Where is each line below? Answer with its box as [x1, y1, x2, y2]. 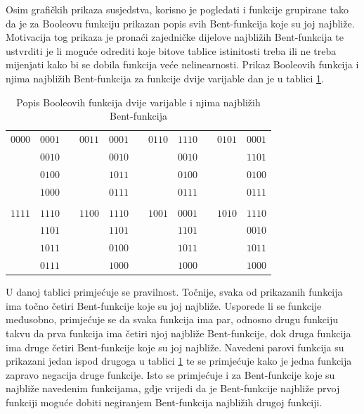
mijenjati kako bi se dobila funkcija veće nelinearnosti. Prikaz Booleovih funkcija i [6, 57, 359, 72]
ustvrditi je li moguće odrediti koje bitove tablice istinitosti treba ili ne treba [6, 43, 337, 58]
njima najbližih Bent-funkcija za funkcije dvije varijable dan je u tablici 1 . [6, 70, 324, 85]
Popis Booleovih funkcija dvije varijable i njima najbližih [16, 94, 261, 109]
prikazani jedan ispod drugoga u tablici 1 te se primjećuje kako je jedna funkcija [6, 353, 352, 368]
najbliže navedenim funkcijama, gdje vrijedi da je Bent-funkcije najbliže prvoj [6, 381, 340, 396]
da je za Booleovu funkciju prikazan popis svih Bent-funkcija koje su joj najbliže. [6, 15, 355, 30]
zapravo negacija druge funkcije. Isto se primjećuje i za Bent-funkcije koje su [6, 367, 335, 382]
